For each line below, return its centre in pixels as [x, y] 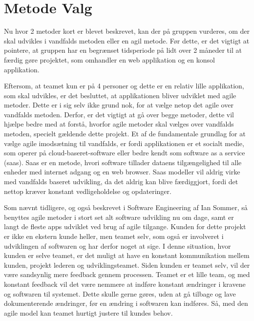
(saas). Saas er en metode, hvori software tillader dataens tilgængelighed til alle [123, 162]
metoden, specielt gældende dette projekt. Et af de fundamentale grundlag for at [125, 134]
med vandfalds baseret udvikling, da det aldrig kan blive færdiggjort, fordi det [121, 182]
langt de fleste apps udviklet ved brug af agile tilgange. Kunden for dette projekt [125, 226]
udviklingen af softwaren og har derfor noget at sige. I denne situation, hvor [117, 246]
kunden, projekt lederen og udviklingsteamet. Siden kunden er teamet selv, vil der [127, 265]
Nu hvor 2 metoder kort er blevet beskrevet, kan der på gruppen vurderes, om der [127, 31]
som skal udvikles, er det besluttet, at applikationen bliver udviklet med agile [120, 95]
